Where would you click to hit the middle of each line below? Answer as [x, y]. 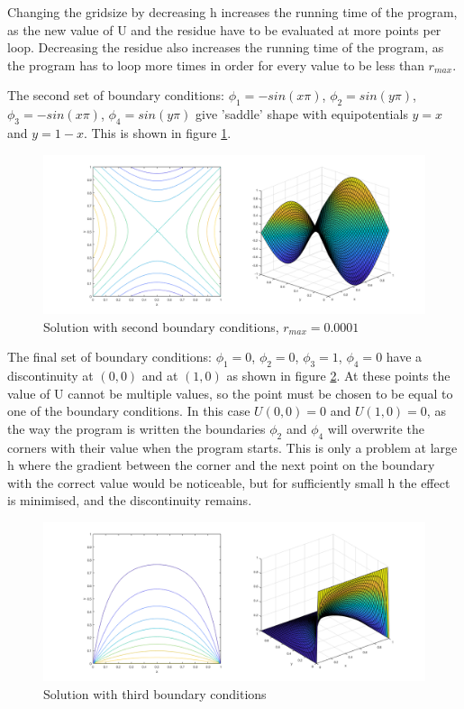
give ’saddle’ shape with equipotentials [301, 114]
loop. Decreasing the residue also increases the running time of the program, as [226, 47]
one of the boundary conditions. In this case [129, 411]
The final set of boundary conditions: [109, 357]
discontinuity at [50, 375]
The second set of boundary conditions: [116, 95]
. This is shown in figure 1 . [157, 132]
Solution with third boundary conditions [155, 693]
